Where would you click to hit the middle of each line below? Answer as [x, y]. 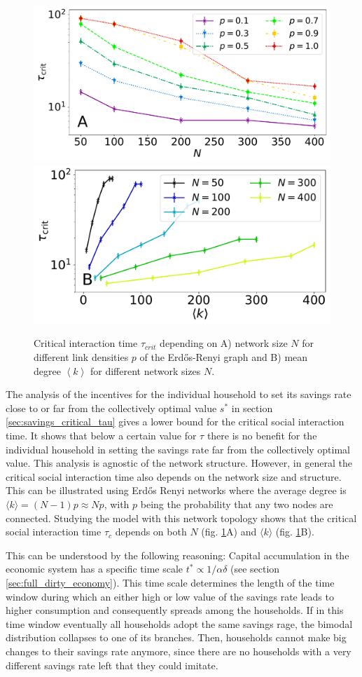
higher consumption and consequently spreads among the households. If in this [175, 610]
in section [252, 408]
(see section [255, 569]
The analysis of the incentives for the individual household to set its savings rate [179, 394]
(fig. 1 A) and [229, 532]
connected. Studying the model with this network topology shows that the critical [181, 518]
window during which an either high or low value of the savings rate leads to [170, 596]
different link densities [81, 357]
